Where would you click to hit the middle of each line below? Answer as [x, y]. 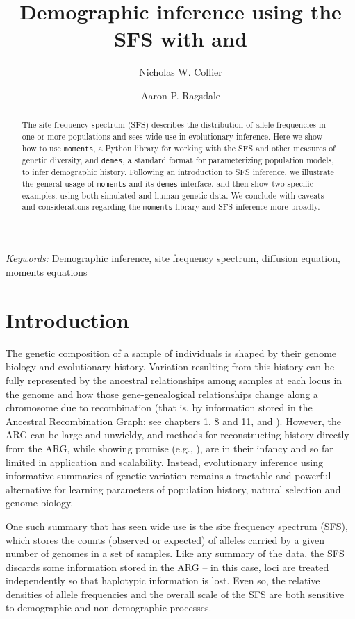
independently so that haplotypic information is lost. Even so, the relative [163, 580]
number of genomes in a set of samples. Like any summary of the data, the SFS [175, 553]
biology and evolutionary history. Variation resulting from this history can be [170, 366]
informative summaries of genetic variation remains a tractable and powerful [168, 476]
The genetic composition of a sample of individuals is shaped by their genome [171, 353]
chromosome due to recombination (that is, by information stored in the [159, 407]
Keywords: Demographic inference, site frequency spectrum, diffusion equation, [173, 258]
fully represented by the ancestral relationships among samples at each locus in [174, 380]
